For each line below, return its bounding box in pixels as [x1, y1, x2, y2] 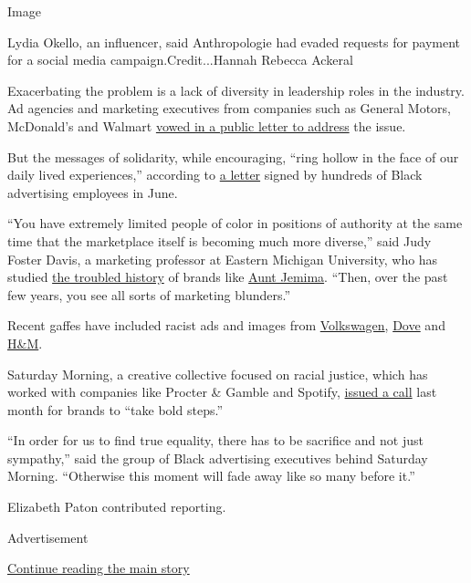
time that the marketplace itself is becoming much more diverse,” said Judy [7, 231, 432, 250]
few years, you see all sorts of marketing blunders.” [7, 285, 291, 304]
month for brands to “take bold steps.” [7, 400, 223, 419]
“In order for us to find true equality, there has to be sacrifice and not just [7, 431, 424, 450]
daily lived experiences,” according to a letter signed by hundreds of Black [7, 165, 423, 184]
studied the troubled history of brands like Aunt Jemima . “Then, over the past [7, 267, 448, 286]
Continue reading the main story [7, 558, 190, 578]
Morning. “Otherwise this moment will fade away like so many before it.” [7, 466, 415, 485]
